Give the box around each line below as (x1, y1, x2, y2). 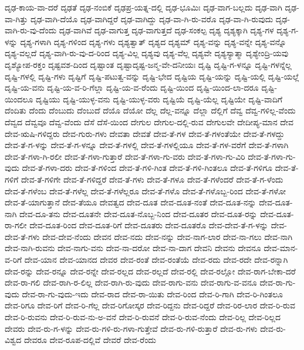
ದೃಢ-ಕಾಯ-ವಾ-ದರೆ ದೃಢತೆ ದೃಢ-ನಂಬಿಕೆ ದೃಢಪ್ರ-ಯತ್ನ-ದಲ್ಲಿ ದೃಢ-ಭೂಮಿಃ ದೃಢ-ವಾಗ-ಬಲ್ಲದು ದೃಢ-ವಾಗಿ (5, 1, 282, 13)
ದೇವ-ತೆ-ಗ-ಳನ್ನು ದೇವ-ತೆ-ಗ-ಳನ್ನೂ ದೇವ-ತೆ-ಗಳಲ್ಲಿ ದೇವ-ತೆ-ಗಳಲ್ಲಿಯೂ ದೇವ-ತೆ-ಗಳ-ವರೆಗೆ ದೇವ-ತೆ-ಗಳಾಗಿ (5, 139, 289, 151)
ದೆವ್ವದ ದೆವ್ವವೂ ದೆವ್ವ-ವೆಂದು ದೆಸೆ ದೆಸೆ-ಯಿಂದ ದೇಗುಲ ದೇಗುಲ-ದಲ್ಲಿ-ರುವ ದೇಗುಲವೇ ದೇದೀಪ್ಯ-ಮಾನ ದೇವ (5, 115, 293, 128)
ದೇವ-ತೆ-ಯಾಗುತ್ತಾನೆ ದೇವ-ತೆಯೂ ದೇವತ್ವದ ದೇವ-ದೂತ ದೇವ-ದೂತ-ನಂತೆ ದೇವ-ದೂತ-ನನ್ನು (5, 196, 256, 208)
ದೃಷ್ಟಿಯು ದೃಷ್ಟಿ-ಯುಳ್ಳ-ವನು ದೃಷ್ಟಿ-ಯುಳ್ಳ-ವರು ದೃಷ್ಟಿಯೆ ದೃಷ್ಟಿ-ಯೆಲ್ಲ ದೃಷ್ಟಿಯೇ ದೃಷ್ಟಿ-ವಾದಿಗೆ (35, 92, 283, 105)
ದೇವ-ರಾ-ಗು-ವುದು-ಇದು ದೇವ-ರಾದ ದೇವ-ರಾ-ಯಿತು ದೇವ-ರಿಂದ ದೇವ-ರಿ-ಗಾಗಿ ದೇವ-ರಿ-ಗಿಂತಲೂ (22, 287, 283, 300)
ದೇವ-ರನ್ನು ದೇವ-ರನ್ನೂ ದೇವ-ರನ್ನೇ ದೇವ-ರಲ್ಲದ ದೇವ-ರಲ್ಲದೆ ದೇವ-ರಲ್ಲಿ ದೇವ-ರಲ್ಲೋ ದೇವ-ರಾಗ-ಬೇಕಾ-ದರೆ (5, 265, 296, 277)
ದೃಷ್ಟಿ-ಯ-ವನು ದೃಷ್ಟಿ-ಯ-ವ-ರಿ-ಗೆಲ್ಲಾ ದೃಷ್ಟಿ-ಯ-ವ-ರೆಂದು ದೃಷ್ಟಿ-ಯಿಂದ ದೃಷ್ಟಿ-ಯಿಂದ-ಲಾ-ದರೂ (5, 81, 259, 94)
